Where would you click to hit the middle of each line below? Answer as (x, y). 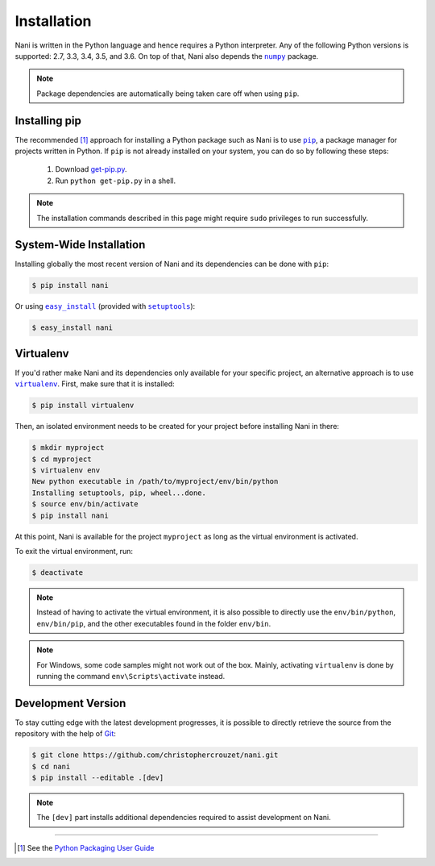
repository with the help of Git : (66, 734)
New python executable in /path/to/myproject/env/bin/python (155, 481)
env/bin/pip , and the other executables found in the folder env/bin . (154, 623)
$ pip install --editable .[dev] (98, 777)
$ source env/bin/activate (85, 504)
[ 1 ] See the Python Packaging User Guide (86, 847)
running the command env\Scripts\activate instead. (131, 676)
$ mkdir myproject (68, 448)
